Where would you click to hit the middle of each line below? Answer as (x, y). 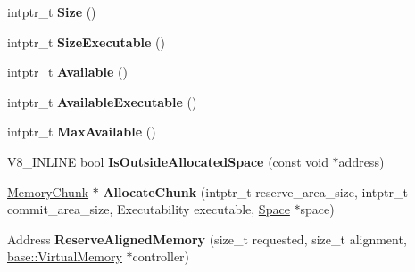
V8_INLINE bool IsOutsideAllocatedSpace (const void (168, 161)
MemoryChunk (48, 191)
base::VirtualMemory (65, 256)
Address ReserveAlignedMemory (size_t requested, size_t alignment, (207, 239)
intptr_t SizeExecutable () (87, 41)
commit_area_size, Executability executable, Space (149, 209)
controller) (161, 256)
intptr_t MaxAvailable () (82, 132)
